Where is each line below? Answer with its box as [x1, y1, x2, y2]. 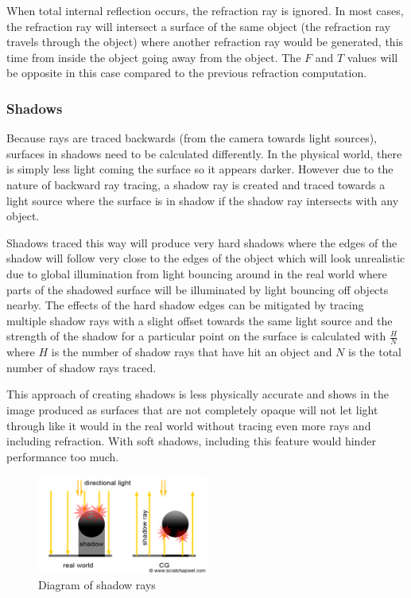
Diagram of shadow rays [38, 576, 156, 592]
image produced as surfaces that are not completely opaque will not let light [6, 401, 378, 417]
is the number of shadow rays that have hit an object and [51, 344, 332, 360]
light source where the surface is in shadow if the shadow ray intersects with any [6, 192, 399, 208]
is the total [348, 344, 401, 360]
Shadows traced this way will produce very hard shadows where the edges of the [6, 234, 397, 250]
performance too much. [6, 448, 119, 464]
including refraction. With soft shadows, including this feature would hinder [6, 433, 376, 449]
